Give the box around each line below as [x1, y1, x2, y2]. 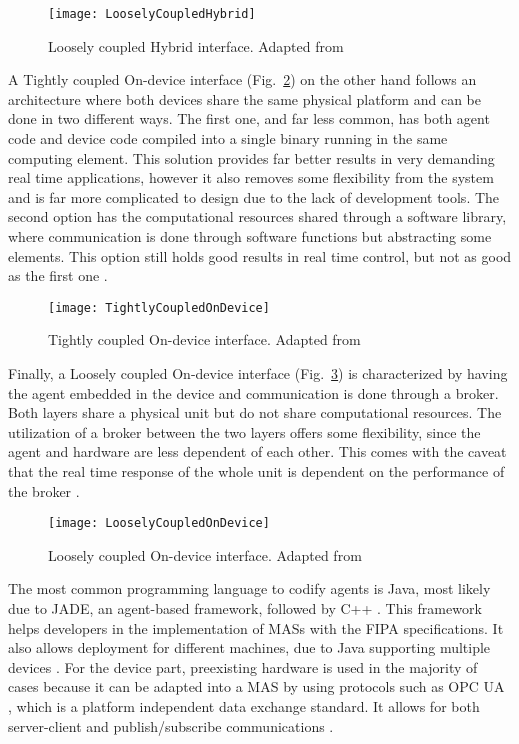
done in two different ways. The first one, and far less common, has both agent [8, 108, 490, 129]
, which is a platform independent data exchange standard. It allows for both [8, 696, 480, 716]
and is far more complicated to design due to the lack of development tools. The [8, 186, 500, 207]
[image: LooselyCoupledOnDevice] [48, 516, 270, 531]
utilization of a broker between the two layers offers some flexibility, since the [8, 421, 481, 442]
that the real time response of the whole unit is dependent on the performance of [8, 461, 505, 481]
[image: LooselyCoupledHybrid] [48, 7, 256, 21]
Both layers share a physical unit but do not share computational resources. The [8, 402, 502, 423]
